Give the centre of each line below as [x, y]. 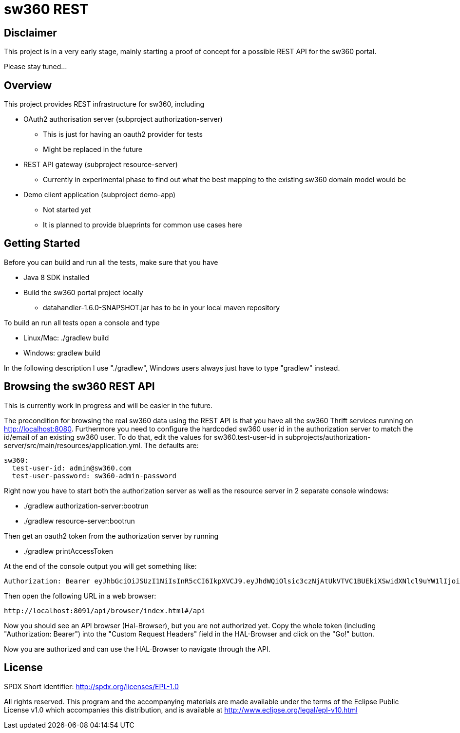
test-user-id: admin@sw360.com [72, 468]
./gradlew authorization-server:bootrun [86, 506]
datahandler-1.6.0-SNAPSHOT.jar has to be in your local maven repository [162, 307]
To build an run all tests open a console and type [82, 322]
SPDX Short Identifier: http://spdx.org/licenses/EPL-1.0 [91, 686]
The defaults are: [171, 445]
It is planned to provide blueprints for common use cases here [143, 225]
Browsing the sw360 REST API [79, 387]
